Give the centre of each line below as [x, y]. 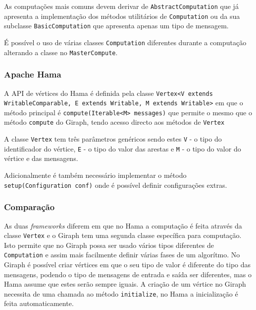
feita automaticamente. [39, 303]
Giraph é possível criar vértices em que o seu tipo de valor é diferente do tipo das [128, 264]
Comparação [29, 207]
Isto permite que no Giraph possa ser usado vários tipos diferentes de [109, 245]
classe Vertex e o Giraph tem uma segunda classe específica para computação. [123, 235]
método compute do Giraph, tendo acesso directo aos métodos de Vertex [114, 122]
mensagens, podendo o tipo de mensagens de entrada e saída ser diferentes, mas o [128, 274]
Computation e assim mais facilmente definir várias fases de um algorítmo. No [122, 255]
